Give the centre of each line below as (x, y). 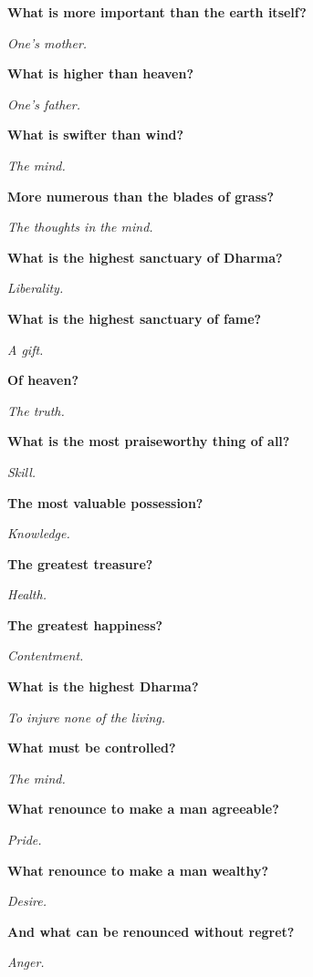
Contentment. (46, 655)
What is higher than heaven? (101, 73)
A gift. (26, 349)
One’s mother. (47, 42)
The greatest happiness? (85, 624)
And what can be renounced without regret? (151, 931)
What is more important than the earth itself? (157, 12)
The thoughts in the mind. (80, 227)
